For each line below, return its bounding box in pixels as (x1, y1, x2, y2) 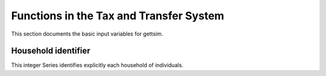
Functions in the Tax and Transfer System (11, 9, 225, 22)
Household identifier (11, 46, 91, 56)
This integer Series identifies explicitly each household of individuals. (11, 62, 184, 69)
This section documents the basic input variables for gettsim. (11, 30, 164, 37)
